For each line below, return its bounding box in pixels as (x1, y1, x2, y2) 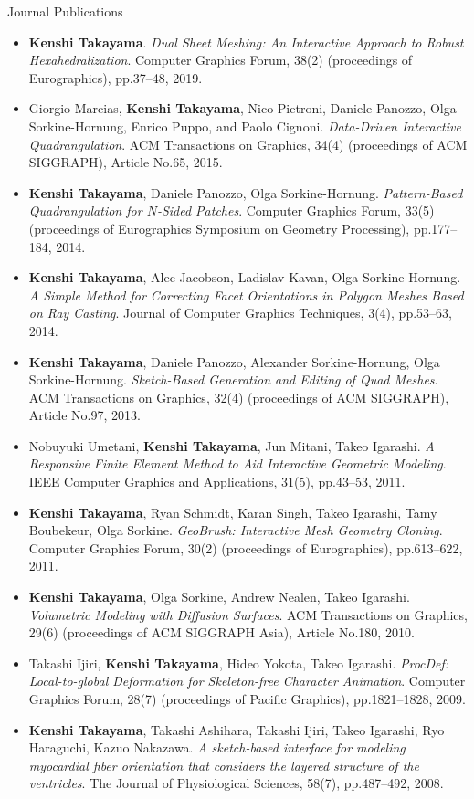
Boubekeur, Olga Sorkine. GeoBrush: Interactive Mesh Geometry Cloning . (28, 520, 443, 540)
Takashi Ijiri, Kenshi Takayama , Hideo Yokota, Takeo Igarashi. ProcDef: (28, 653, 449, 672)
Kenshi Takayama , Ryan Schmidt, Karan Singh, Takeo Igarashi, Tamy (28, 502, 437, 521)
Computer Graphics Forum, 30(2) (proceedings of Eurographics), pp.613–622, (28, 538, 463, 557)
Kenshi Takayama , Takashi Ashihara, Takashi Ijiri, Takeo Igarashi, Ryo (28, 720, 445, 739)
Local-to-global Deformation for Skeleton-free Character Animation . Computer (28, 671, 466, 690)
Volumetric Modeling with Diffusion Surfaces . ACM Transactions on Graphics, (28, 605, 468, 624)
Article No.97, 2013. (28, 405, 141, 425)
